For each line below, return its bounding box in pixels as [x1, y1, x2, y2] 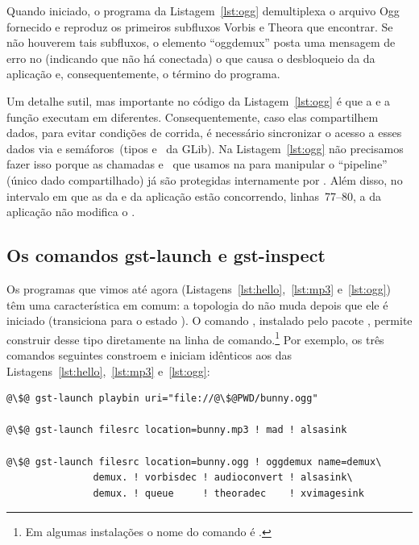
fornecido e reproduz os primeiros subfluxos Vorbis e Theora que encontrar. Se [6, 18, 393, 35]
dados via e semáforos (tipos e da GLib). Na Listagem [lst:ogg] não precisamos [6, 139, 404, 156]
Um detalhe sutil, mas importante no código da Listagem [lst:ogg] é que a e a [6, 92, 391, 109]
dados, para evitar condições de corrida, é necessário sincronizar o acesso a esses [6, 124, 402, 141]
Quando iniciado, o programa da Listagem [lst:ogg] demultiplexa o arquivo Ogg [6, 2, 400, 19]
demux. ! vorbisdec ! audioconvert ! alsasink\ [93, 472, 353, 484]
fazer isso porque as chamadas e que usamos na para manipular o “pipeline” [6, 156, 388, 173]
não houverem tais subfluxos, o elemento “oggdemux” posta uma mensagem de [6, 34, 396, 51]
